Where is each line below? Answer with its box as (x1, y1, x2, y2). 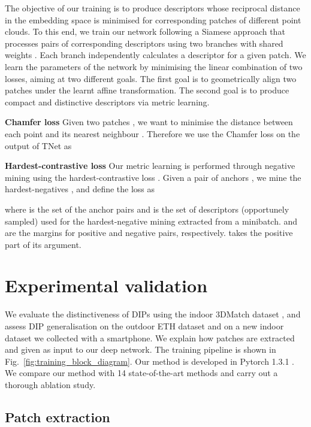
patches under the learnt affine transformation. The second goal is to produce (5, 84, 289, 96)
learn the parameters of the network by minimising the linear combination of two (5, 60, 303, 72)
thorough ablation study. (5, 378, 96, 390)
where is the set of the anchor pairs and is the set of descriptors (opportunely (5, 202, 289, 215)
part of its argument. (5, 238, 81, 250)
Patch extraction (5, 407, 110, 426)
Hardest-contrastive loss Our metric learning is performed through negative (5, 159, 295, 172)
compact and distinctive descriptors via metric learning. (5, 95, 210, 108)
